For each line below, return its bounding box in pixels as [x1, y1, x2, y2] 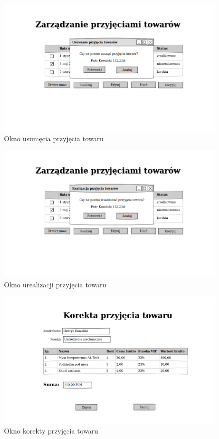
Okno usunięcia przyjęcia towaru [4, 133, 104, 143]
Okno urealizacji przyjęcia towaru [4, 279, 107, 289]
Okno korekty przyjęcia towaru [4, 426, 99, 436]
